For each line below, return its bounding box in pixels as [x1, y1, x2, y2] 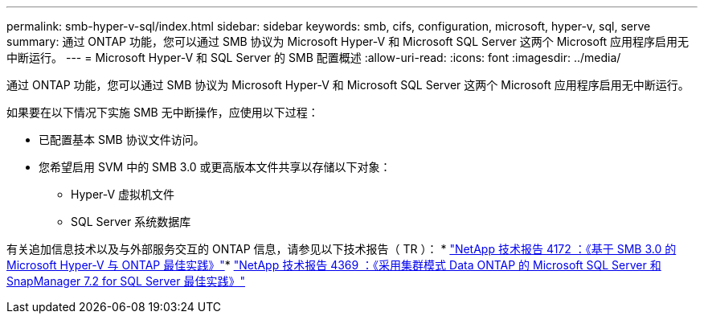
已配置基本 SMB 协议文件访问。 [39, 133, 205, 146]
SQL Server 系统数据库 [71, 215, 191, 228]
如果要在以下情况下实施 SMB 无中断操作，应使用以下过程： [6, 105, 319, 119]
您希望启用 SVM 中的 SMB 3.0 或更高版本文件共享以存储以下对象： [39, 160, 391, 174]
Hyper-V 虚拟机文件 [71, 187, 175, 201]
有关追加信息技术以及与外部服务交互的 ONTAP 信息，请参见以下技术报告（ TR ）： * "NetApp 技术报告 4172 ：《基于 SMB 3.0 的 [6, 242, 677, 256]
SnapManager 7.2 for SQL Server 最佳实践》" [6, 274, 246, 288]
